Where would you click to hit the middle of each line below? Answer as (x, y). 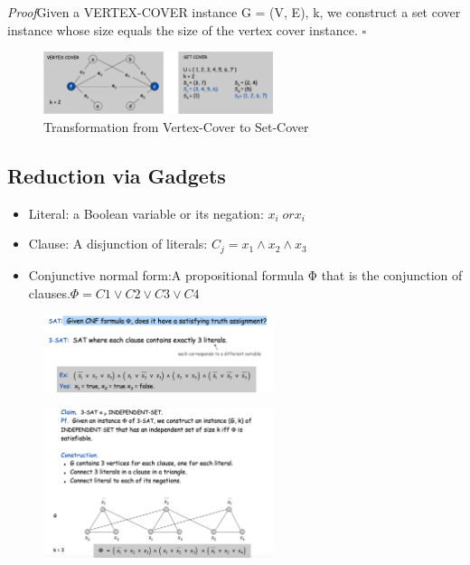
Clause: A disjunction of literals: (118, 244)
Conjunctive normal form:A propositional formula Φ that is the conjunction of (245, 274)
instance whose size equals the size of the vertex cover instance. (183, 29)
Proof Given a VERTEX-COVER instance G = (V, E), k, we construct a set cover (234, 12)
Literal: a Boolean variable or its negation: (146, 213)
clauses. (49, 292)
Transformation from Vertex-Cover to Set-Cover (176, 127)
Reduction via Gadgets (117, 176)
